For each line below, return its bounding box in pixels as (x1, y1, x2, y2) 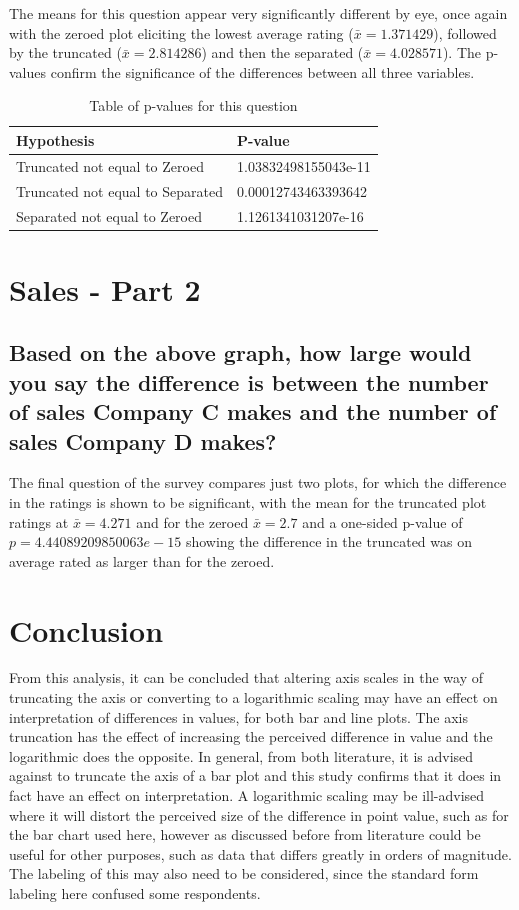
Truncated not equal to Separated (16, 180, 223, 201)
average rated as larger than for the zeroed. (9, 550, 275, 571)
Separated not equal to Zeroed (16, 205, 202, 226)
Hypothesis (16, 129, 95, 150)
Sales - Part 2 (9, 268, 201, 309)
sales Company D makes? (9, 425, 277, 456)
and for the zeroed (136, 511, 249, 532)
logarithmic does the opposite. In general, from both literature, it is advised (9, 745, 474, 766)
